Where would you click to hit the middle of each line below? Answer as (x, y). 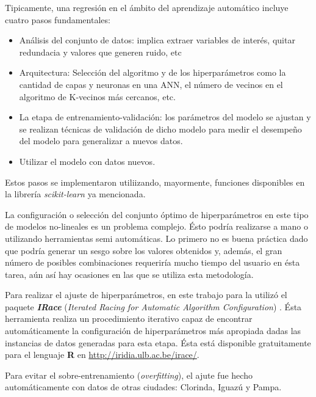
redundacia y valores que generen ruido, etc (100, 52)
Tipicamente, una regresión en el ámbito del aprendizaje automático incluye (147, 7)
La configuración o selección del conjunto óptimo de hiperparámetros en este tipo (157, 214)
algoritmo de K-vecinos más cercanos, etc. (97, 96)
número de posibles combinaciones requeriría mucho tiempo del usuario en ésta (153, 262)
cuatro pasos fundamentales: (58, 19)
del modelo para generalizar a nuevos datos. (101, 141)
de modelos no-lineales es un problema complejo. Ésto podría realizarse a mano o (156, 226)
